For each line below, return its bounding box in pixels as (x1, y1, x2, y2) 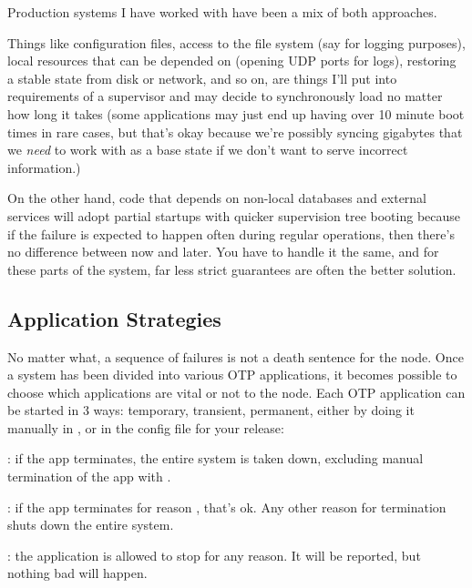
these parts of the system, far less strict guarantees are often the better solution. (7, 259, 457, 279)
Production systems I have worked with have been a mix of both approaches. (7, 3, 437, 21)
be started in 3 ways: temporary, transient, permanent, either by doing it (7, 400, 415, 420)
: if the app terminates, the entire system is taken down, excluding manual (7, 449, 424, 468)
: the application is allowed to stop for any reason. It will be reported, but (7, 545, 421, 564)
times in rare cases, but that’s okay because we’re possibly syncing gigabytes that (7, 122, 463, 141)
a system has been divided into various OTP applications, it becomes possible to (7, 365, 457, 384)
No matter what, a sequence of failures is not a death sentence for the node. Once (7, 347, 464, 366)
